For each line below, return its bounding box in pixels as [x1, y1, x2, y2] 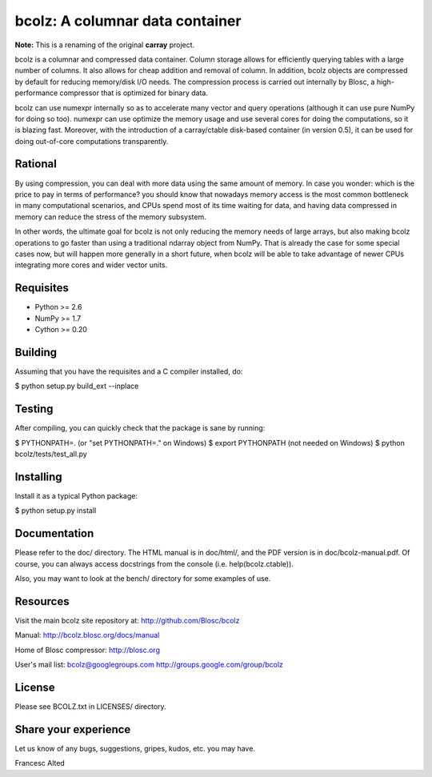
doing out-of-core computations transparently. [14, 136, 169, 146]
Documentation [14, 527, 94, 540]
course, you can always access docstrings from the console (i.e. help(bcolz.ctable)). [14, 559, 294, 568]
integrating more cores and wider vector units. [14, 260, 168, 270]
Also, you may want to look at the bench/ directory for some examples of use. [14, 573, 271, 583]
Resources [14, 595, 70, 608]
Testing [14, 403, 54, 416]
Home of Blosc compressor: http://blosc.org [14, 645, 160, 655]
